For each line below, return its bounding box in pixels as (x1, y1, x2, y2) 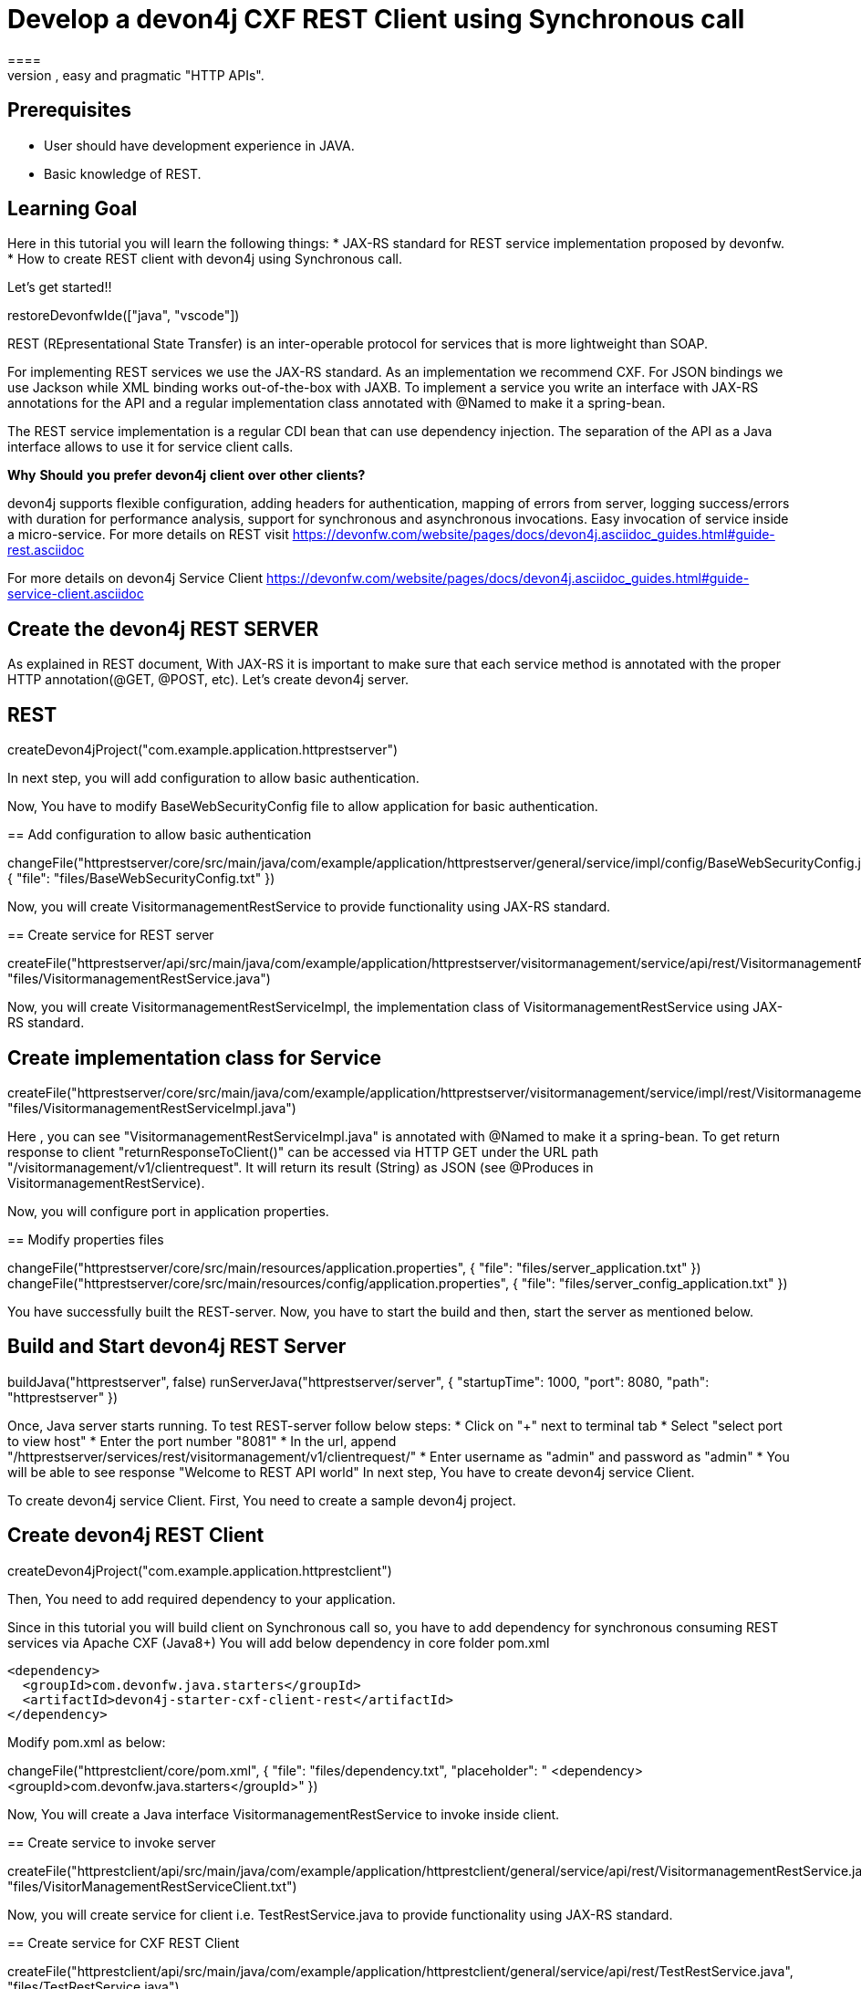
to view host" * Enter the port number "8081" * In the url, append (7, 1432, 397, 1449)
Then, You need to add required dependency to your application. (7, 1590, 396, 1607)
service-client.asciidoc (7, 586, 144, 602)
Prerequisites (7, 99, 131, 122)
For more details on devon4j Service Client (7, 570, 264, 587)
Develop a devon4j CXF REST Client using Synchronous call (7, 4, 745, 35)
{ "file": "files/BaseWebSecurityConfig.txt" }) (7, 870, 275, 887)
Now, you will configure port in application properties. (7, 1203, 329, 1219)
